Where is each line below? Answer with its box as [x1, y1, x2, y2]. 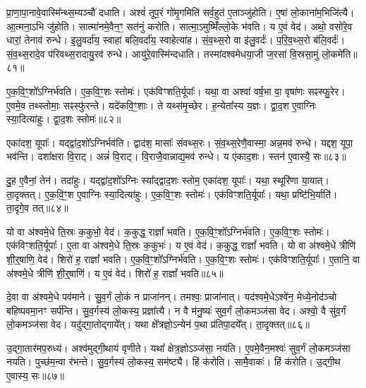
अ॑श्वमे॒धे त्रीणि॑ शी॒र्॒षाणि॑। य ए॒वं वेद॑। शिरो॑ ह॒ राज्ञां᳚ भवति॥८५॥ [6, 265, 224, 280]
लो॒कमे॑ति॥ [322, 46, 358, 61]
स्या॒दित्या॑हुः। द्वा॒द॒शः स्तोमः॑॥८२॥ [6, 111, 121, 126]
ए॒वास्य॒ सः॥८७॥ [6, 368, 64, 383]
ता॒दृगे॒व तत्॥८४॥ [6, 200, 68, 215]
